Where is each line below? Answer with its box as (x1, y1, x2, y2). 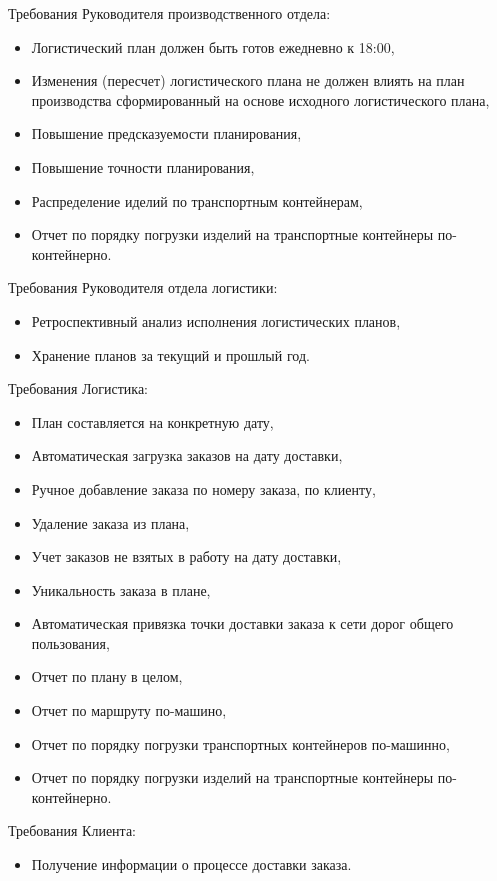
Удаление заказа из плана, (31, 512, 190, 533)
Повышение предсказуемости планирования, (31, 123, 302, 144)
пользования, (31, 632, 110, 653)
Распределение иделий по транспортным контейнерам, (31, 190, 363, 211)
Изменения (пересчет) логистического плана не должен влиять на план (31, 70, 465, 91)
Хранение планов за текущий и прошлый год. (31, 344, 310, 365)
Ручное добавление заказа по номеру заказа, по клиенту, (31, 478, 376, 499)
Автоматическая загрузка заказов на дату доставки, (31, 445, 343, 466)
